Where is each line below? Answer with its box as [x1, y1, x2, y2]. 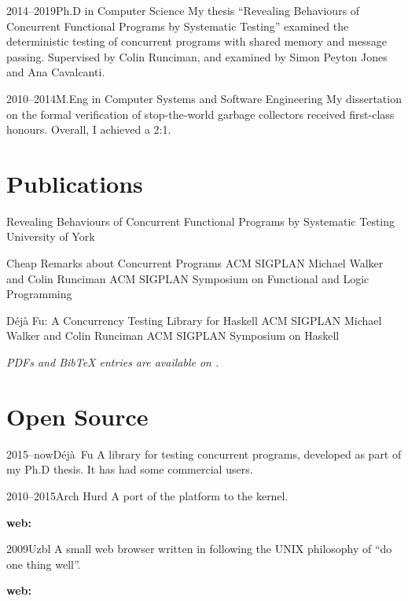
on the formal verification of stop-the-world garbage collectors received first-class [6, 105, 395, 122]
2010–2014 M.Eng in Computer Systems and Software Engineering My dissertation [6, 90, 402, 106]
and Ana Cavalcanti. [6, 64, 105, 80]
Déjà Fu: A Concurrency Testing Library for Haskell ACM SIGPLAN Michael [6, 312, 382, 328]
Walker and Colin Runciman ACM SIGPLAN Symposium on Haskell [6, 327, 340, 344]
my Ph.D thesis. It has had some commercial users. [6, 461, 253, 477]
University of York [6, 228, 95, 245]
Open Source [6, 400, 149, 432]
